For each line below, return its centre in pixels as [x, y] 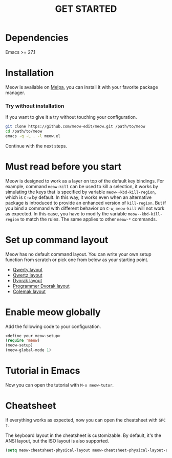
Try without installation [35, 106]
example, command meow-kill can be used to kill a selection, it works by [82, 186]
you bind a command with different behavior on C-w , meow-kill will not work [85, 208]
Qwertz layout [27, 275]
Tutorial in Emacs [43, 371]
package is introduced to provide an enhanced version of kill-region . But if [86, 203]
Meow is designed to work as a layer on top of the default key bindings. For [85, 181]
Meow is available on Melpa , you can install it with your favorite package [82, 87]
